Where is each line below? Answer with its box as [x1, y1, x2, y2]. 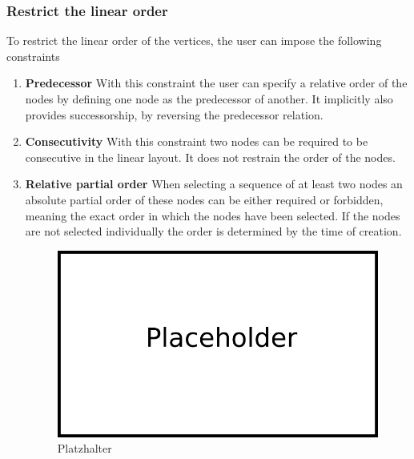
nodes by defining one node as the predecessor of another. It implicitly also [25, 91, 393, 107]
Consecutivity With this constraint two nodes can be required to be [25, 133, 368, 150]
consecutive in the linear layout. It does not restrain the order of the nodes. [25, 148, 396, 165]
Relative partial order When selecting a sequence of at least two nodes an [25, 175, 403, 192]
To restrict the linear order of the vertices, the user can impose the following [6, 32, 382, 49]
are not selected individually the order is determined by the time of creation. [25, 223, 402, 240]
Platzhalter [57, 440, 112, 457]
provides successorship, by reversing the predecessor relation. [25, 106, 324, 123]
